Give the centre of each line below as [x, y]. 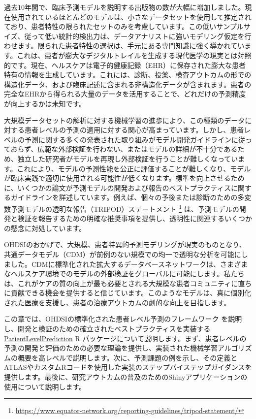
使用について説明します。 [45, 386]
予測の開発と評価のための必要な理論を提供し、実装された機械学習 [111, 348]
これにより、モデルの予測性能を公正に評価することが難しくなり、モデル [134, 168]
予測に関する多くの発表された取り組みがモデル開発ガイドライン [128, 139]
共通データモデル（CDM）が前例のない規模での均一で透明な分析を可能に [123, 254]
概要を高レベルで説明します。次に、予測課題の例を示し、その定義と [128, 357]
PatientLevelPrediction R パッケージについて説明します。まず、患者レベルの [125, 338]
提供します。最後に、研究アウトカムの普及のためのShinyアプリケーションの [126, 377]
